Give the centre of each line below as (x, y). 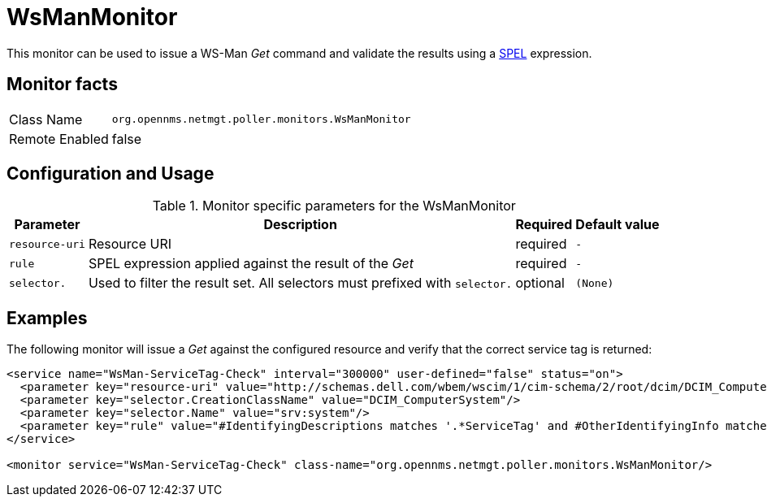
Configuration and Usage (110, 174)
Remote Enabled (59, 139)
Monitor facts (62, 85)
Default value (617, 225)
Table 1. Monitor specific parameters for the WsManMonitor (334, 206)
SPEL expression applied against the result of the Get (251, 264)
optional (540, 283)
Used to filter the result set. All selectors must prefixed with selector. (300, 283)
